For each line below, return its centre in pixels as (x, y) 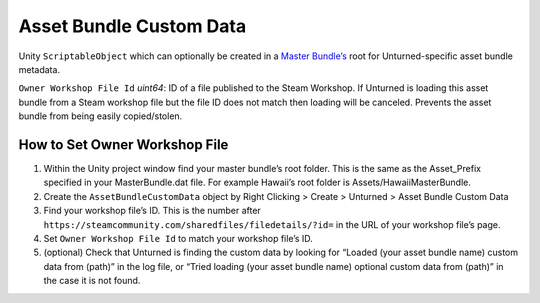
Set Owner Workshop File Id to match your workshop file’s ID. (178, 238)
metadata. (39, 69)
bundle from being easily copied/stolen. (100, 116)
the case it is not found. (92, 281)
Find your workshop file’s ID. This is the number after (152, 211)
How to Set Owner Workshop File (123, 144)
